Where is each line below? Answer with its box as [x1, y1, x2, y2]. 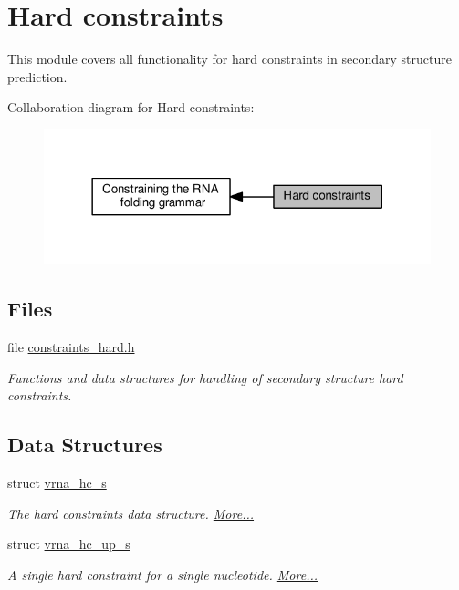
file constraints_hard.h [7, 337, 135, 357]
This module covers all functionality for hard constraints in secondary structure [7, 49, 452, 68]
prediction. [7, 67, 68, 86]
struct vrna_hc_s [7, 473, 107, 492]
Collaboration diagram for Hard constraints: [7, 98, 255, 117]
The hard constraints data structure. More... [7, 503, 255, 523]
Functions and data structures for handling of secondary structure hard [7, 367, 403, 387]
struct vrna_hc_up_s [7, 534, 130, 554]
